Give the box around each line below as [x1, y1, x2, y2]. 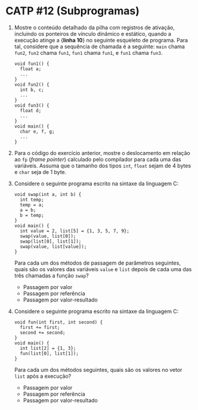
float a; [20, 66, 42, 72]
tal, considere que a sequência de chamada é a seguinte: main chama [14, 43, 185, 50]
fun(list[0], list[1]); [20, 350, 79, 356]
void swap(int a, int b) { [14, 191, 82, 197]
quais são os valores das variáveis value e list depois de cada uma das [14, 265, 192, 272]
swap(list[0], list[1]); [20, 238, 82, 244]
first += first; [20, 324, 60, 330]
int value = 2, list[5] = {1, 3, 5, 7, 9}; [20, 228, 129, 234]
